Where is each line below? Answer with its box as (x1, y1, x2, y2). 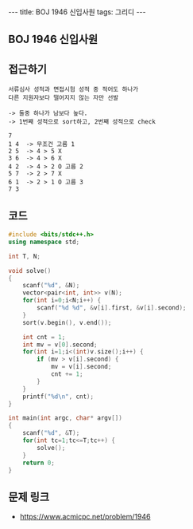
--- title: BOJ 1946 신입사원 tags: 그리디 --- (8, 7, 146, 17)
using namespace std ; (8, 238, 80, 246)
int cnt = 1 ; (22, 333, 66, 341)
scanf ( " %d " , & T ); (22, 429, 80, 437)
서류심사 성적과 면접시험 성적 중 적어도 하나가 (8, 85, 139, 93)
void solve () (8, 266, 52, 274)
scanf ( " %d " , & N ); (22, 282, 80, 290)
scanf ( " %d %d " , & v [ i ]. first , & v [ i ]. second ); (37, 304, 187, 312)
